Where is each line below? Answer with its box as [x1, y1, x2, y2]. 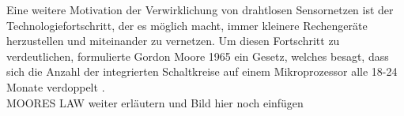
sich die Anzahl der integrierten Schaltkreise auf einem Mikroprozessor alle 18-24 [6, 63, 398, 80]
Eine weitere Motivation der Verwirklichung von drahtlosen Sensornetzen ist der [6, 2, 394, 17]
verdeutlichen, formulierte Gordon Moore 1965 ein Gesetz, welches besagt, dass [6, 47, 389, 64]
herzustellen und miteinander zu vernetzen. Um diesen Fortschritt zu [6, 32, 340, 49]
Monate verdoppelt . [6, 78, 105, 95]
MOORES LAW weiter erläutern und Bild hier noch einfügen [6, 94, 304, 110]
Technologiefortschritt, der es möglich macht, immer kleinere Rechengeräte [6, 17, 368, 33]
